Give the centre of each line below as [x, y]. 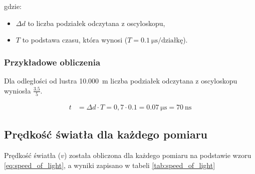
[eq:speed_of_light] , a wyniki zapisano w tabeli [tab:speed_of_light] [110, 165]
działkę [172, 41]
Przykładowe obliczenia [52, 62]
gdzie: [13, 6]
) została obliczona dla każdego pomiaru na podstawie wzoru [158, 155]
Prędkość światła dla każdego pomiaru [106, 134]
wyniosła [18, 90]
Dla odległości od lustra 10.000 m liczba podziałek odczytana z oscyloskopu [121, 80]
